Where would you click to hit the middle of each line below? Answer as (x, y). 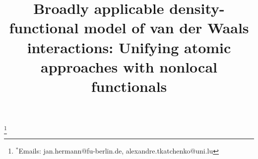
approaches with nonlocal (129, 66)
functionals (129, 86)
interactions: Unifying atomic (129, 47)
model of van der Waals (166, 28)
